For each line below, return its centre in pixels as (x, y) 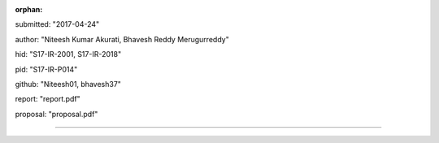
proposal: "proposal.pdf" (57, 114)
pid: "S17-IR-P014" (46, 69)
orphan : (29, 9)
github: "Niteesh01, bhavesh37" (68, 84)
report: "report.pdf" (48, 99)
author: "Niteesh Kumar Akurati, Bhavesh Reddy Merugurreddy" (122, 39)
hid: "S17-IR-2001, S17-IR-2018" (68, 54)
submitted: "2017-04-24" (57, 24)
